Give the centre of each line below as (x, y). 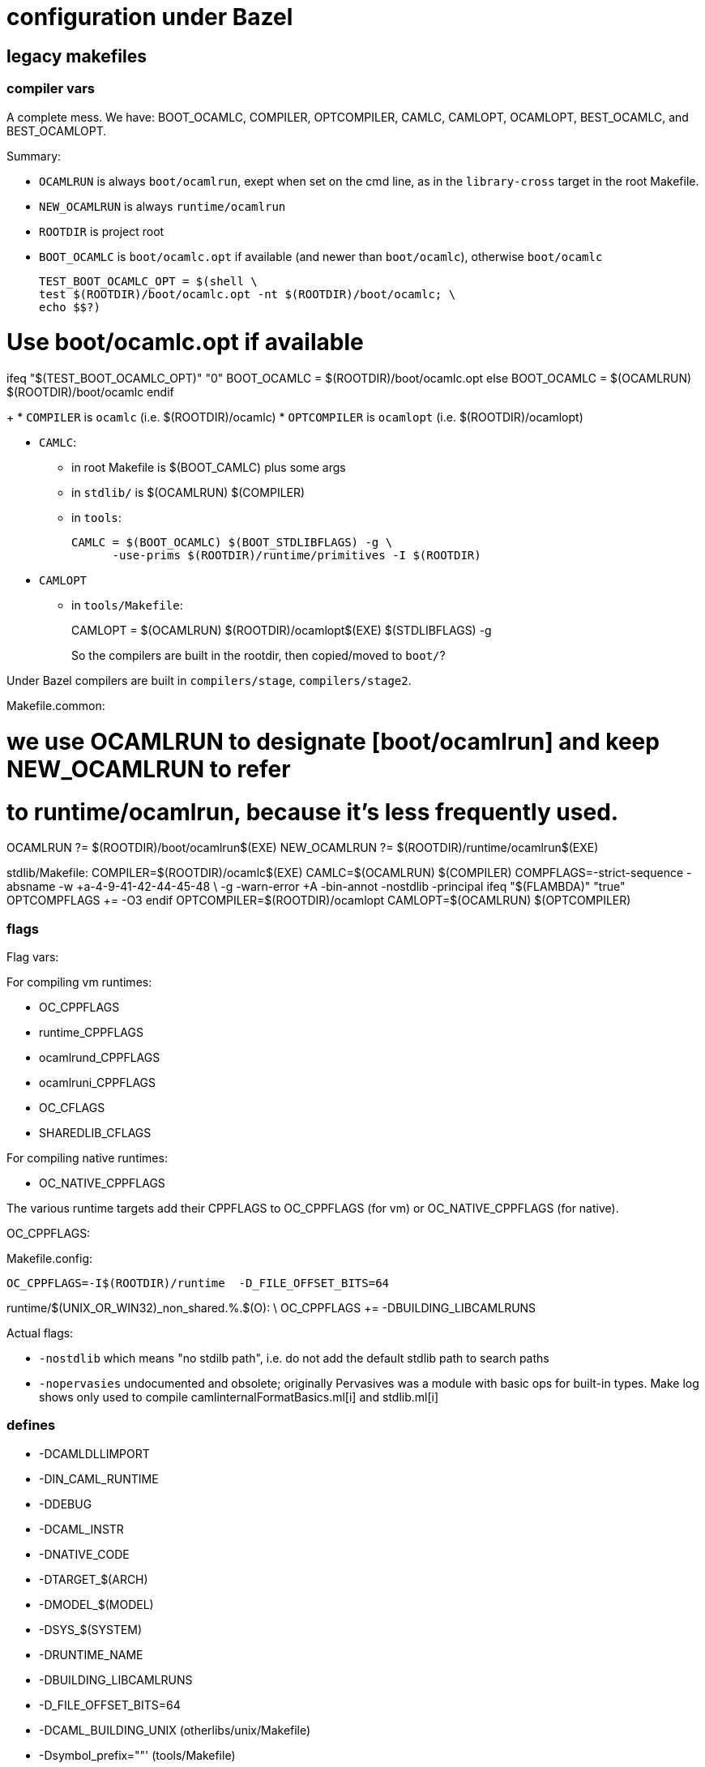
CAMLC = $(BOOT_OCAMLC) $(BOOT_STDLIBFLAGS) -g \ (232, 543)
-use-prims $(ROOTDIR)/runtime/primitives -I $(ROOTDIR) (297, 556)
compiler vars (51, 89)
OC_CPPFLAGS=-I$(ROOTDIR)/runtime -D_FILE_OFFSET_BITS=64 (198, 1284)
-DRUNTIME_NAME (91, 1654)
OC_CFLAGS (72, 1108)
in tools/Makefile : (127, 605)
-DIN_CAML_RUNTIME (99, 1478)
